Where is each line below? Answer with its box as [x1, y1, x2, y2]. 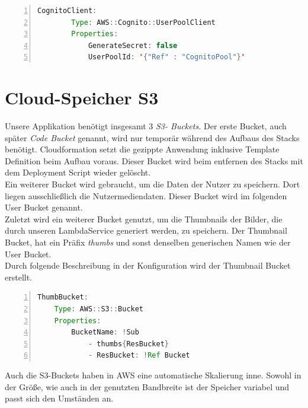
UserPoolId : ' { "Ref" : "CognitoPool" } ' [88, 53, 245, 62]
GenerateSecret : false [88, 41, 178, 50]
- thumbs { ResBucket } [88, 339, 169, 348]
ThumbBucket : [37, 293, 88, 302]
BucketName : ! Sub [71, 328, 139, 337]
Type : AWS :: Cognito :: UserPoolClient [71, 18, 216, 27]
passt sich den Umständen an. [5, 392, 114, 404]
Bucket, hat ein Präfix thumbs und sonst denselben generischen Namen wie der [5, 236, 291, 248]
